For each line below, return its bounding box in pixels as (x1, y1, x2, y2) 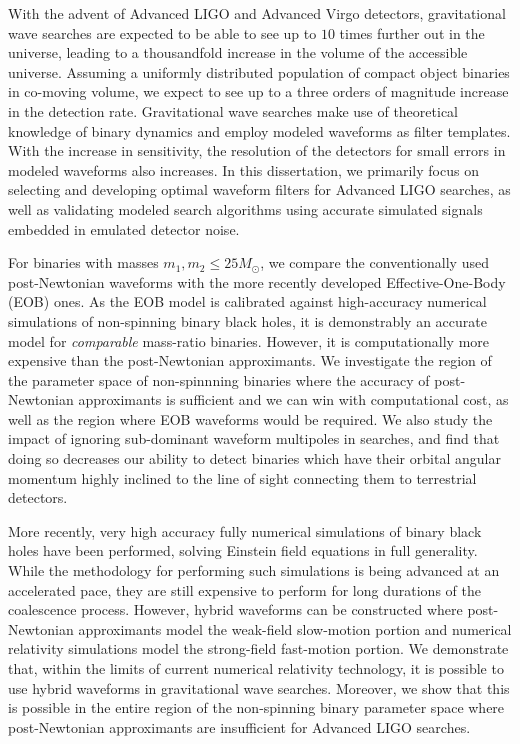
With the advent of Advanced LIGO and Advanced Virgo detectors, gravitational (8, 3, 506, 23)
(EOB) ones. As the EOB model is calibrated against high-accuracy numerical (8, 291, 487, 312)
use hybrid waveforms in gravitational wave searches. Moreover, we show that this (8, 677, 510, 698)
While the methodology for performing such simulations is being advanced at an (8, 560, 500, 581)
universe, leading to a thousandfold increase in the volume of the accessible (8, 42, 468, 63)
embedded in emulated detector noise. (8, 218, 240, 239)
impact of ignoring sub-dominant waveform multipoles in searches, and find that (8, 428, 500, 449)
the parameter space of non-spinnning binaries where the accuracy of (8, 369, 430, 390)
